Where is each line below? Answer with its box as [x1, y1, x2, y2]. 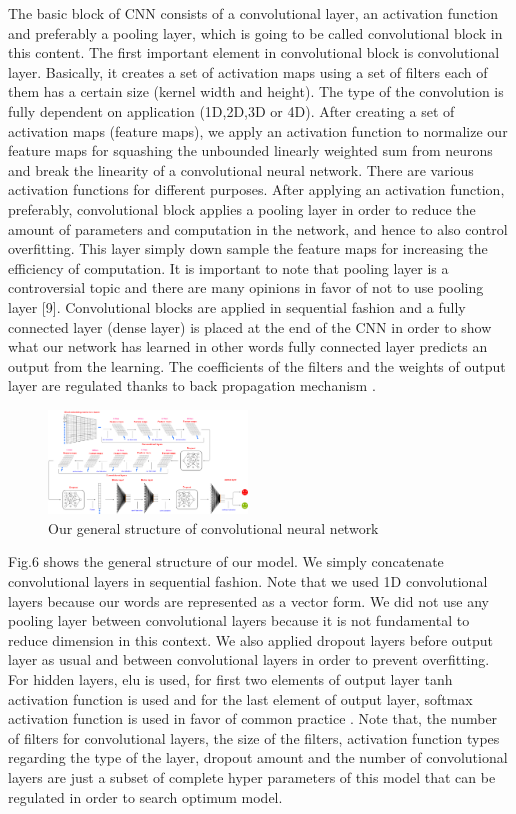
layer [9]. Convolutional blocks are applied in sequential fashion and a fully [8, 296, 466, 317]
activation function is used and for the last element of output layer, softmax [8, 688, 473, 709]
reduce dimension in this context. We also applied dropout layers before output [8, 629, 494, 650]
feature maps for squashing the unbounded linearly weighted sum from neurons [8, 140, 493, 161]
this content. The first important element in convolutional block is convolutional [8, 42, 500, 63]
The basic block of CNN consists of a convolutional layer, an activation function [8, 3, 498, 23]
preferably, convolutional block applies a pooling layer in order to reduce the [8, 198, 476, 219]
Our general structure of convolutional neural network [48, 517, 379, 538]
